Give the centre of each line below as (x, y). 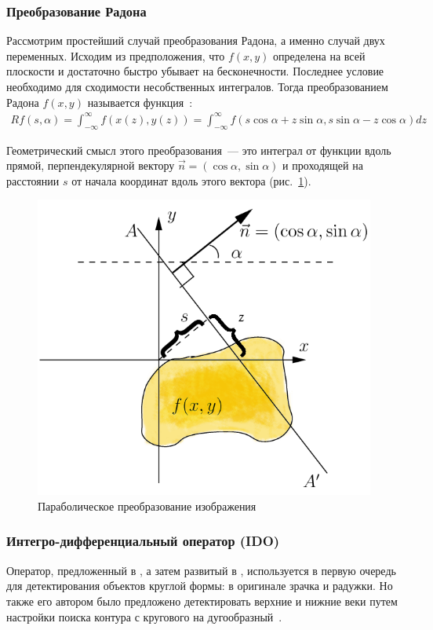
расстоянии (33, 180)
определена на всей (319, 55)
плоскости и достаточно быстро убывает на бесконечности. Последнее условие (195, 71)
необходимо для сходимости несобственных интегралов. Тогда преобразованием (197, 86)
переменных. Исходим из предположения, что (116, 55)
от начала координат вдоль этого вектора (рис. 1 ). (191, 180)
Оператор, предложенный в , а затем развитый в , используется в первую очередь (201, 570)
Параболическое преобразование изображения (147, 505)
